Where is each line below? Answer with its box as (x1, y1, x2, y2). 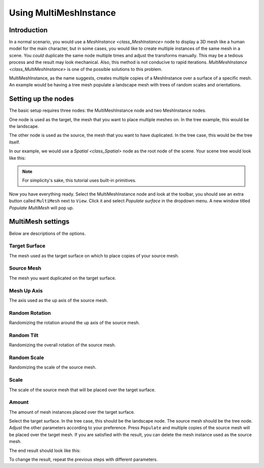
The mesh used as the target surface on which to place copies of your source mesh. (9, 253, 179, 258)
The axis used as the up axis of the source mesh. (9, 297, 108, 303)
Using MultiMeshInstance (9, 7, 116, 18)
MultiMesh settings (9, 217, 70, 226)
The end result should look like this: (9, 447, 81, 453)
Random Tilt (9, 332, 39, 339)
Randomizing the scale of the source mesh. (9, 364, 97, 370)
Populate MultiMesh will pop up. (9, 205, 74, 211)
